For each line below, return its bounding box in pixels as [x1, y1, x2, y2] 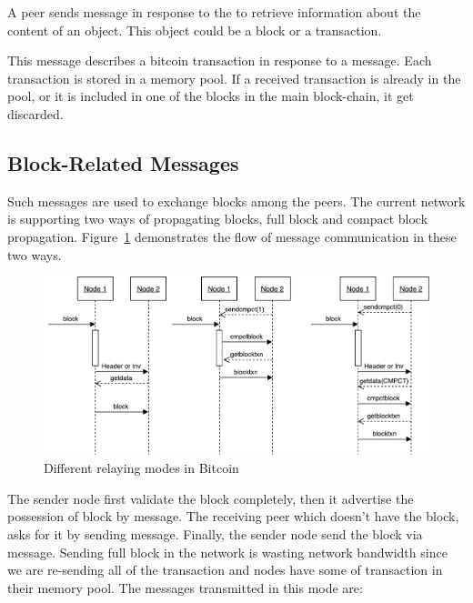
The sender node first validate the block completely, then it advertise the [7, 488, 414, 508]
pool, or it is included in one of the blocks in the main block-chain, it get [7, 86, 414, 106]
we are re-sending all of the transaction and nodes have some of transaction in [7, 560, 443, 579]
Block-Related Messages [7, 148, 239, 176]
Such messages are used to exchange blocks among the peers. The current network [7, 191, 466, 210]
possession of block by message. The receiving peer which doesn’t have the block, [7, 507, 459, 526]
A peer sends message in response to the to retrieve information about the [7, 3, 421, 21]
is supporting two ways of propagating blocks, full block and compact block [7, 209, 428, 228]
